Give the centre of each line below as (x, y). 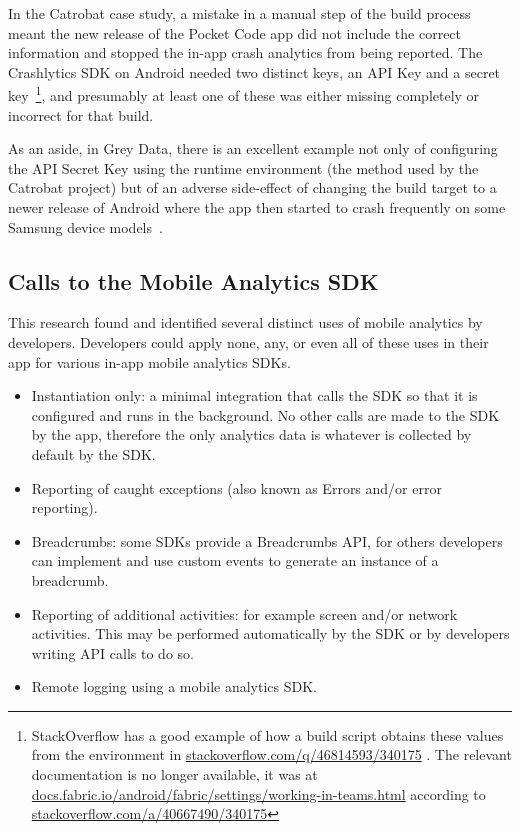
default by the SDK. (93, 453)
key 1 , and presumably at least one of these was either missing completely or (244, 94)
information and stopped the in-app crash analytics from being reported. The (245, 52)
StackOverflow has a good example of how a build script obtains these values (267, 734)
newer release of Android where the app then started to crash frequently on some (257, 207)
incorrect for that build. (81, 114)
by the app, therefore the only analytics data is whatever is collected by (251, 434)
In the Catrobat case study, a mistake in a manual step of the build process (239, 13)
